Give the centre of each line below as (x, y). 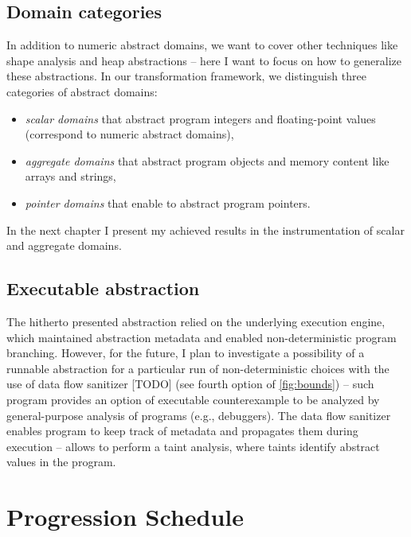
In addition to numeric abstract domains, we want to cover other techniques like (202, 45)
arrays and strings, (70, 176)
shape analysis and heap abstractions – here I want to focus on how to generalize (204, 60)
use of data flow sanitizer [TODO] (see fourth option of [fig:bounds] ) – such (190, 384)
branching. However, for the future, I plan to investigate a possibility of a (186, 353)
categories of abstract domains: (82, 91)
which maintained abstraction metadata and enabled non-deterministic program (202, 337)
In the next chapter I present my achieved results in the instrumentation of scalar (205, 230)
